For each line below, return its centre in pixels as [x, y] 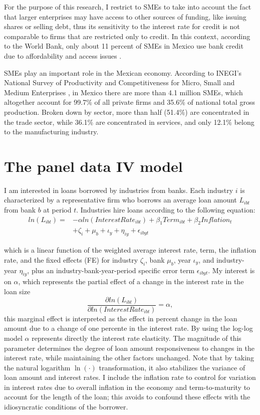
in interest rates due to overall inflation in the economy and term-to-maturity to [127, 387]
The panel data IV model [93, 166]
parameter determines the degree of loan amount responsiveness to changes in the [129, 348]
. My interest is [231, 270]
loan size [17, 291]
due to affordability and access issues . [63, 55]
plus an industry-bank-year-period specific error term [113, 270]
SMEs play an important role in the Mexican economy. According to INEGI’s [123, 72]
